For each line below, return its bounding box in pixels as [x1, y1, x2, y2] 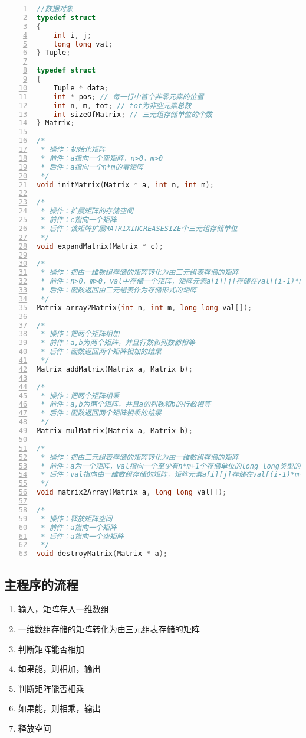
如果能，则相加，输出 [18, 662, 101, 675]
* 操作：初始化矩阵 [41, 145, 106, 154]
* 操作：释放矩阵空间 [41, 514, 113, 523]
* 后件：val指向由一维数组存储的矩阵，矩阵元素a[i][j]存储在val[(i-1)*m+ [41, 470, 304, 479]
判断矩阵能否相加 [18, 642, 84, 655]
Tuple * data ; [53, 83, 108, 92]
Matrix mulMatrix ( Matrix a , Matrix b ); [37, 427, 193, 435]
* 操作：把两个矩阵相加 [41, 330, 120, 339]
